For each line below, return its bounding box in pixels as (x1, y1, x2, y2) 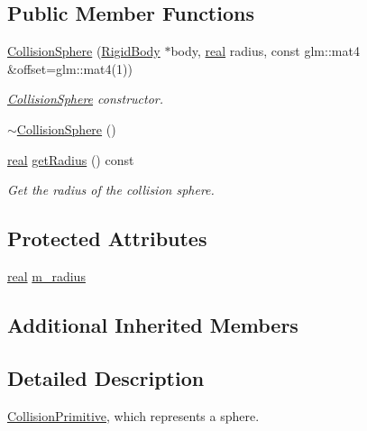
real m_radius (7, 266, 86, 285)
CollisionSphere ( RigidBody (7, 41, 161, 60)
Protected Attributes (7, 225, 207, 252)
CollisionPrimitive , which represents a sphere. (7, 406, 260, 425)
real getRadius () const (7, 150, 134, 169)
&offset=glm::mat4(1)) (7, 59, 133, 78)
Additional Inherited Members (7, 310, 298, 338)
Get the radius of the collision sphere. (7, 180, 215, 199)
